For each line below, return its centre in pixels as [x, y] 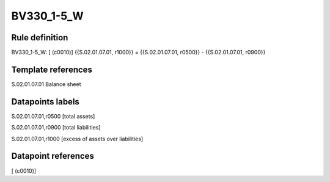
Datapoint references [53, 156]
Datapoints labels [45, 102]
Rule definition [40, 38]
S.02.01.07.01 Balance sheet [46, 84]
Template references [52, 69]
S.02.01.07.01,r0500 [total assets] [53, 116]
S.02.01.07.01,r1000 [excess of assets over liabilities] [77, 139]
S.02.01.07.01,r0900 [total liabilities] [56, 128]
